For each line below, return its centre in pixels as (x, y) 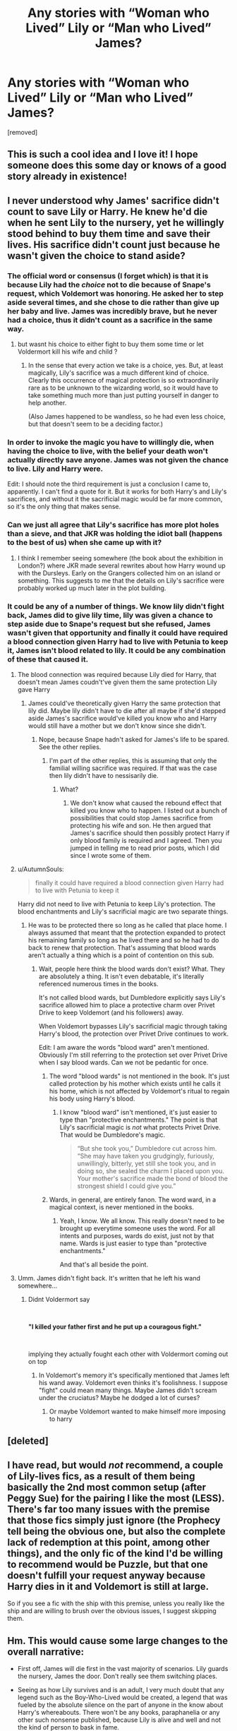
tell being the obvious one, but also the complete (116, 1531)
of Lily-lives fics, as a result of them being (101, 1476)
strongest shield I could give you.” (127, 1186)
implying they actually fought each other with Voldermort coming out (128, 1354)
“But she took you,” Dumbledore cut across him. (147, 1148)
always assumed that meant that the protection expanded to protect (127, 933)
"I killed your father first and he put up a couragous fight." (115, 1326)
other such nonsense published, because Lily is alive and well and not (119, 1720)
